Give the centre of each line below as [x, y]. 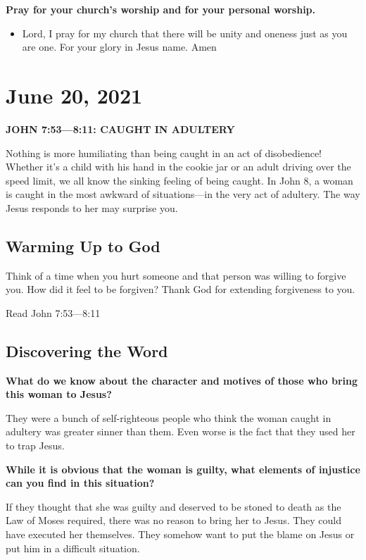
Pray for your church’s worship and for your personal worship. [161, 9]
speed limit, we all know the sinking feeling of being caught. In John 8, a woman [179, 180]
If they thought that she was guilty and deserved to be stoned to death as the [173, 506]
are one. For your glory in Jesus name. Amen [119, 47]
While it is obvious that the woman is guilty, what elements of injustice [183, 469]
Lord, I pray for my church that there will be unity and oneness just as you [185, 33]
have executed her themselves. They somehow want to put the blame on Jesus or [180, 534]
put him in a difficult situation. [73, 548]
